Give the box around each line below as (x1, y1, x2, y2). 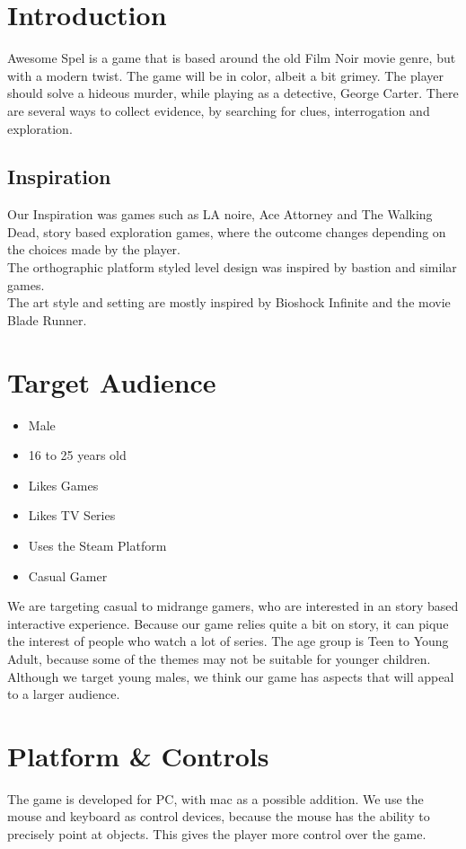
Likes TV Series (28, 506, 116, 525)
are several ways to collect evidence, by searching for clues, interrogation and (7, 101, 430, 119)
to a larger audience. (7, 685, 120, 703)
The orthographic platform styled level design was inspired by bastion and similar (7, 258, 457, 277)
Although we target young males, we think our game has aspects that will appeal (7, 667, 454, 685)
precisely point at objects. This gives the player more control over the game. (7, 825, 426, 844)
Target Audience (7, 363, 216, 400)
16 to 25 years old (28, 446, 127, 464)
